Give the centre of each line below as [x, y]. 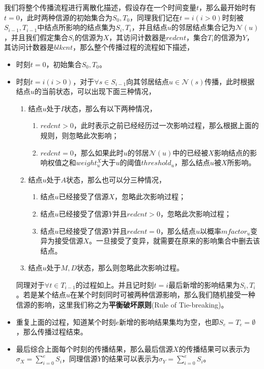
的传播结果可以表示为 [214, 348]
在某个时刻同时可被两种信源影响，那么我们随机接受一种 [163, 295]
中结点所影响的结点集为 [77, 27]
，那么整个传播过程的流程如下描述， [134, 47]
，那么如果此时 [98, 152]
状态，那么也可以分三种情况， [116, 179]
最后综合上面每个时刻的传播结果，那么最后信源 [94, 348]
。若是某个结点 [41, 295]
